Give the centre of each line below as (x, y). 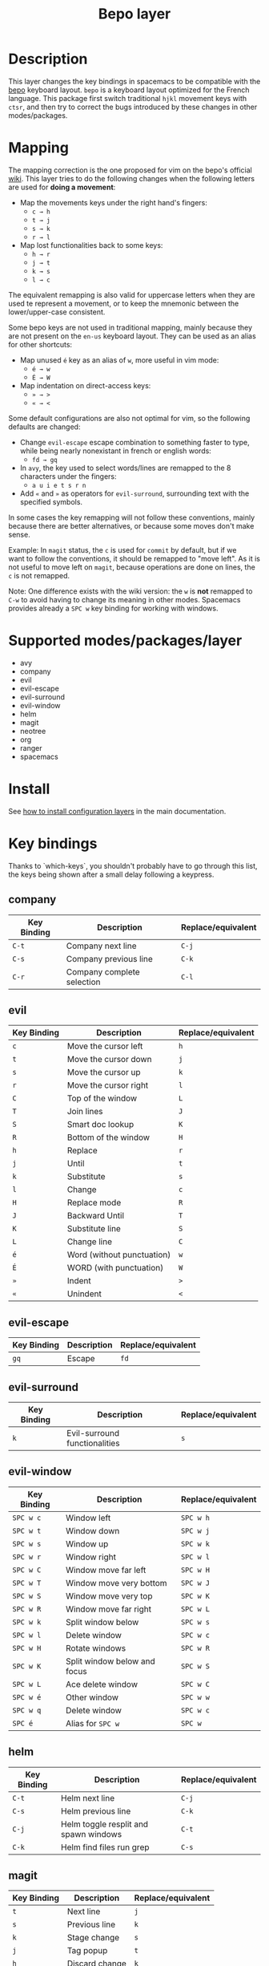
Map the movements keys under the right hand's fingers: (114, 202)
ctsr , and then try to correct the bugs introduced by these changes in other (133, 107)
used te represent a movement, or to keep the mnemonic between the (124, 303)
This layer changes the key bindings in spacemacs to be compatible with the (134, 81)
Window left (88, 1518)
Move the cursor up (104, 1072)
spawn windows (92, 1834)
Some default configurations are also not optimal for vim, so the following (129, 418)
